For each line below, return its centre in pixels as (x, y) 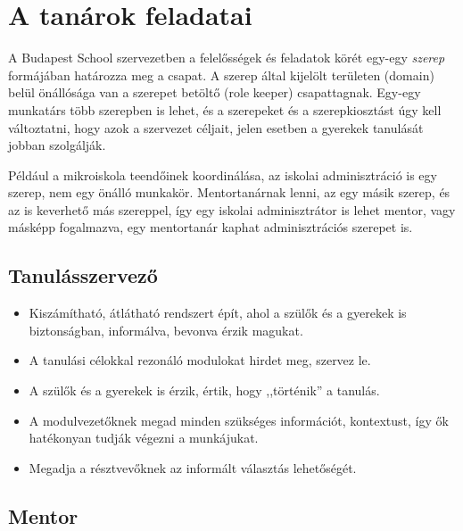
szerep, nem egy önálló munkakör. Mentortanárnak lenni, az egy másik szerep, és (229, 192)
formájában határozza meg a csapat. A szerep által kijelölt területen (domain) (221, 75)
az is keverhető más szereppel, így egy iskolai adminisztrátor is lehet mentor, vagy (232, 209)
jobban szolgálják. (57, 145)
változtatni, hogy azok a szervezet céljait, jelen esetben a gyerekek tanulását (216, 127)
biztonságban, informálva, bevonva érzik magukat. (166, 330)
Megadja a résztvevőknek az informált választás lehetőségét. (193, 467)
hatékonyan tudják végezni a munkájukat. (144, 438)
